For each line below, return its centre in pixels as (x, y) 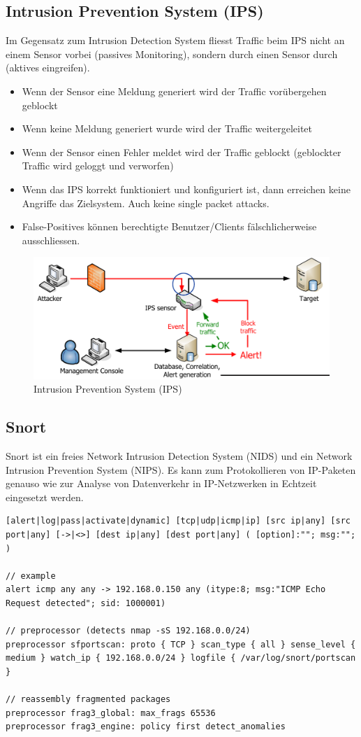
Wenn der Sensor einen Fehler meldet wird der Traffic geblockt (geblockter (182, 152)
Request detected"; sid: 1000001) (86, 603)
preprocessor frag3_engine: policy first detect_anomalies (146, 727)
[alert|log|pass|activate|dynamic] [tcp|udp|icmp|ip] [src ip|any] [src (178, 521)
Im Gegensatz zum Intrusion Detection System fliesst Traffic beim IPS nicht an (175, 40)
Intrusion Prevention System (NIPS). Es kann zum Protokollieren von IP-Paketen (181, 469)
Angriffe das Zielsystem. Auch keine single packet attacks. (146, 203)
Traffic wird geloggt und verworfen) (98, 166)
